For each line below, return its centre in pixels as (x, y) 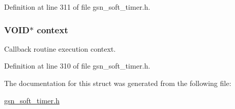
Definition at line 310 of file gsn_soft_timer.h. (77, 66)
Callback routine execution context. (60, 48)
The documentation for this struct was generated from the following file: (118, 83)
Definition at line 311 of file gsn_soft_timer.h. (77, 7)
